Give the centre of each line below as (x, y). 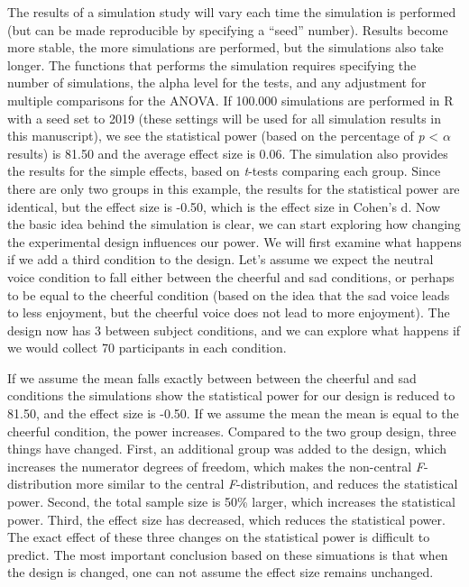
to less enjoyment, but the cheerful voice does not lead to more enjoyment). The (229, 312)
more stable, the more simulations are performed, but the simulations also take (225, 47)
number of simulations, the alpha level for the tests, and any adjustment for (217, 83)
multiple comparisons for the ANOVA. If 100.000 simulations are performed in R (230, 100)
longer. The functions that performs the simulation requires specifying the (212, 64)
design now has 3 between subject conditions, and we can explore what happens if (234, 330)
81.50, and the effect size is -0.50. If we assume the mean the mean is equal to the (233, 413)
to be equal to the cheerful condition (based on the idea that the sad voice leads (229, 294)
